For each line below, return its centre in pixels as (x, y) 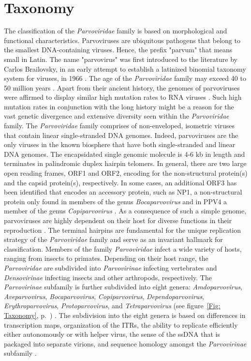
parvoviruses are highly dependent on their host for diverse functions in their (118, 220)
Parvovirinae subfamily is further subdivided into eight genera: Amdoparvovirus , (123, 287)
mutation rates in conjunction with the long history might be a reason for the (119, 106)
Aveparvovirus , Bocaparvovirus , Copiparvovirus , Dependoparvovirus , (104, 296)
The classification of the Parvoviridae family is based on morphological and (116, 31)
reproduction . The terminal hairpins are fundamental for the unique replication (123, 230)
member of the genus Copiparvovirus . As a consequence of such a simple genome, (125, 211)
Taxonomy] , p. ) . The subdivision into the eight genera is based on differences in (125, 315)
